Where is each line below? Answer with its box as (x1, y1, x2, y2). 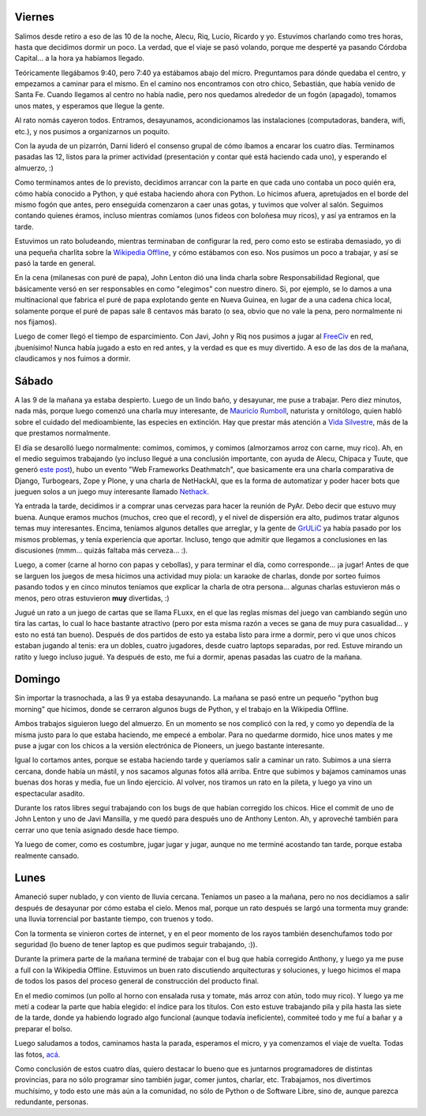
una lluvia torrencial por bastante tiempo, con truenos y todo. (14, 914, 214, 923)
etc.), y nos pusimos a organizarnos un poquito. (14, 126, 170, 136)
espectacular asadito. (14, 788, 85, 798)
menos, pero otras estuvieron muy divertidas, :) (14, 593, 170, 603)
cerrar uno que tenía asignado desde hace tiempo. (14, 825, 179, 834)
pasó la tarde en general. (14, 258, 96, 268)
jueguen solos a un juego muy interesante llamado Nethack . (14, 487, 209, 496)
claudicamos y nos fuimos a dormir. (14, 354, 131, 363)
